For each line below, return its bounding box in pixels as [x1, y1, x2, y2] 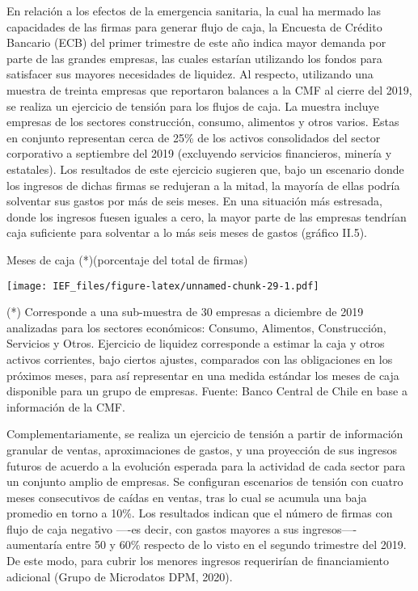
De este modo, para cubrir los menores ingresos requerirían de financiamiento [6, 552, 389, 569]
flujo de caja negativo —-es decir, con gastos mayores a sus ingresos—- [6, 520, 357, 537]
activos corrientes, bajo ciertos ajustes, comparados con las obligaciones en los [6, 350, 393, 367]
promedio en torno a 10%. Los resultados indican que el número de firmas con [6, 504, 393, 521]
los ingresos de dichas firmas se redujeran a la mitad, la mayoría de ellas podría [6, 176, 400, 193]
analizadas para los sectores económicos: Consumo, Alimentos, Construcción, [6, 319, 386, 336]
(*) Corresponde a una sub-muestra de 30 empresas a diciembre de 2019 [6, 303, 364, 320]
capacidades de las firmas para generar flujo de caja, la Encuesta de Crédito [6, 18, 382, 35]
